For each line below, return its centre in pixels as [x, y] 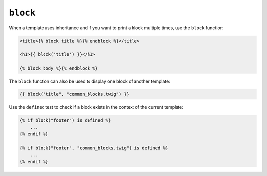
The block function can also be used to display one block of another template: [89, 81]
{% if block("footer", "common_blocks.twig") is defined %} [94, 148]
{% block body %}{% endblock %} [59, 68]
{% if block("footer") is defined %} [65, 120]
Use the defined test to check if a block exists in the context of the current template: [96, 107]
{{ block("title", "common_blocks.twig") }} [74, 94]
